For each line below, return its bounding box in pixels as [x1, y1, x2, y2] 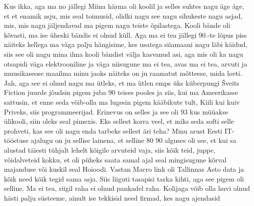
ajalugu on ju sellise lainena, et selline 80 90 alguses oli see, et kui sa [30, 135, 236, 145]
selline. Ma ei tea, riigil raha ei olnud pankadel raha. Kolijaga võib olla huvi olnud [4, 183, 250, 193]
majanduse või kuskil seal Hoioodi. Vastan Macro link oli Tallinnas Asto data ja [4, 164, 244, 174]
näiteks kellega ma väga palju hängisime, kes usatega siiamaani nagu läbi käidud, [4, 39, 248, 49]
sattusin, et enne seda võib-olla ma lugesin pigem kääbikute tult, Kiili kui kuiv [4, 96, 240, 107]
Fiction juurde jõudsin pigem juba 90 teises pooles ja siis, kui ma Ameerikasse [4, 87, 238, 97]
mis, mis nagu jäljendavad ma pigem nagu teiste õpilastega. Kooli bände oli [4, 20, 231, 30]
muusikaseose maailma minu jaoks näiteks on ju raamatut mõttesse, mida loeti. [4, 68, 242, 78]
